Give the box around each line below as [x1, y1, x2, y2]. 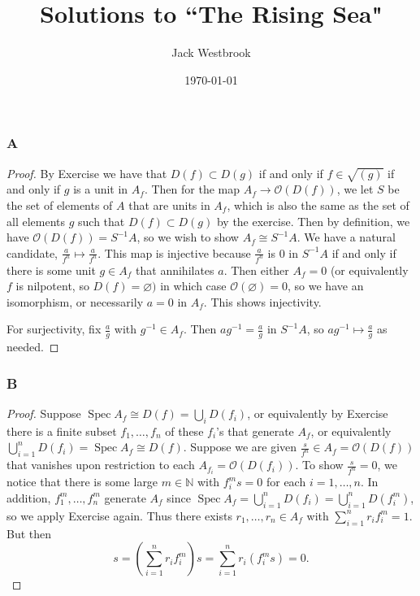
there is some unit [6, 261, 96, 278]
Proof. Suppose [6, 405, 81, 422]
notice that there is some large [6, 473, 158, 490]
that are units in [128, 196, 210, 213]
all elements [6, 212, 66, 229]
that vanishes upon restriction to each [6, 456, 195, 473]
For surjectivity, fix [6, 320, 102, 337]
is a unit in [73, 181, 128, 198]
